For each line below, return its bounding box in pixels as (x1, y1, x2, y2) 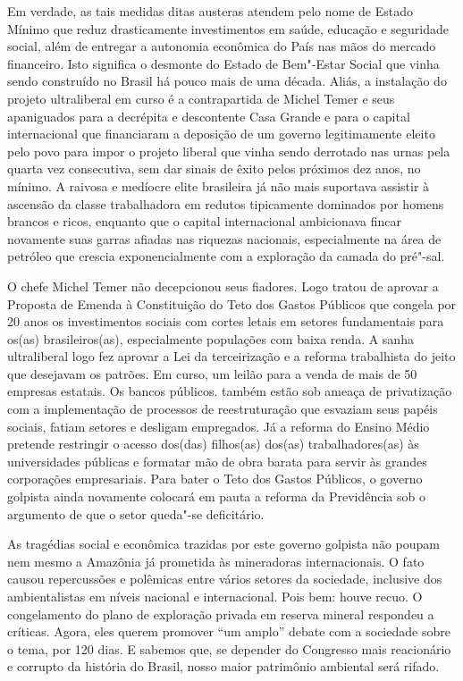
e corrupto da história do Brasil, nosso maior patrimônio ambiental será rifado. (7, 657, 440, 676)
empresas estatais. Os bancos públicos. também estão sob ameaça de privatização (7, 382, 452, 400)
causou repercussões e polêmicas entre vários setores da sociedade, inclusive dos (7, 569, 442, 588)
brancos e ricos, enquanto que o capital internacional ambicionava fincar (7, 212, 401, 231)
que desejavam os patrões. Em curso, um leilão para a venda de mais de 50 (7, 364, 417, 383)
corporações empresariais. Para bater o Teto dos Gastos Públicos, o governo (7, 469, 423, 488)
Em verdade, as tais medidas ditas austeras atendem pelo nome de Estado (7, 2, 414, 20)
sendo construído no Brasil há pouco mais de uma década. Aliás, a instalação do (7, 71, 447, 90)
